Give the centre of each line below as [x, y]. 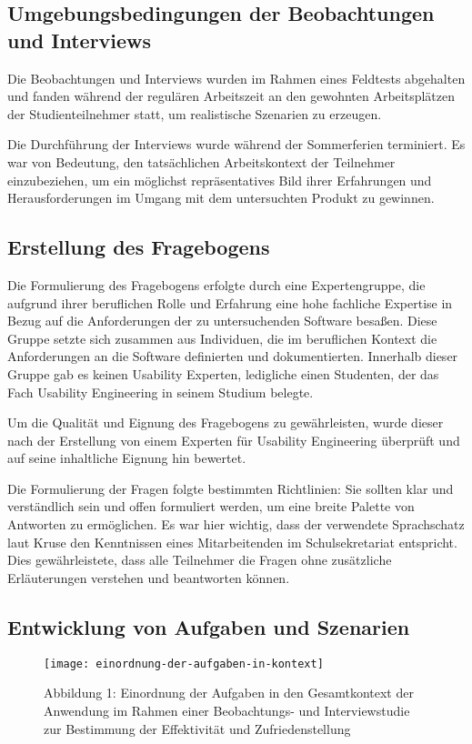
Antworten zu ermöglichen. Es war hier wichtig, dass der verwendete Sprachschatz [236, 524]
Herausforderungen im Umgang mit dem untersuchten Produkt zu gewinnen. [221, 198]
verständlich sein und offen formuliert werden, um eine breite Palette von [211, 506]
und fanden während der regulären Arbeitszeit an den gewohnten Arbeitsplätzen [231, 96]
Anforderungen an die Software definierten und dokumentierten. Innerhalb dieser [233, 356]
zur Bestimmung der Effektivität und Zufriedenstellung [197, 728]
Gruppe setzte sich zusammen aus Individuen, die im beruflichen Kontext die [222, 338]
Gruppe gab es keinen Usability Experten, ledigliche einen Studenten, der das [223, 373]
